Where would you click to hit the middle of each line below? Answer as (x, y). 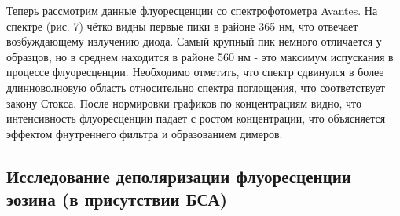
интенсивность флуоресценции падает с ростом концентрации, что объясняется (196, 118)
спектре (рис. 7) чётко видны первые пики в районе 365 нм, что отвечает (182, 26)
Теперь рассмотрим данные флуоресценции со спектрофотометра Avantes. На (192, 10)
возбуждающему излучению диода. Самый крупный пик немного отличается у (194, 41)
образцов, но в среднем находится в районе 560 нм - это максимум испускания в (200, 56)
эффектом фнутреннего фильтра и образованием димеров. (145, 133)
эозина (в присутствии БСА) (117, 199)
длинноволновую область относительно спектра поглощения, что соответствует (196, 87)
